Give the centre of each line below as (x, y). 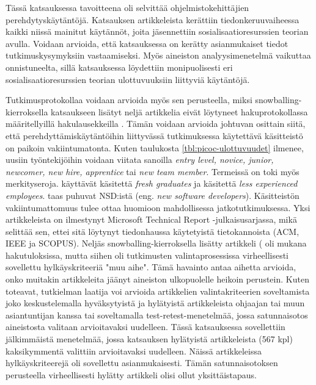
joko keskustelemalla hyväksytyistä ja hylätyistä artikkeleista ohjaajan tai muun (155, 303)
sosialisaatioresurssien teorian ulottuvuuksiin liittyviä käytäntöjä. (128, 79)
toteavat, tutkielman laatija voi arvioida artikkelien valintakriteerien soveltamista (158, 291)
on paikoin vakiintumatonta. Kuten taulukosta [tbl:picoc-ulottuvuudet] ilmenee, (155, 147)
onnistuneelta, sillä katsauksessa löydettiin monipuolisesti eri (119, 67)
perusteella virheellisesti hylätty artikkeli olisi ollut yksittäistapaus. (131, 374)
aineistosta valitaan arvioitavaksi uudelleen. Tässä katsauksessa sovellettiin (145, 327)
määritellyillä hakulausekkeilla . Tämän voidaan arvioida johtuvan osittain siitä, (156, 124)
